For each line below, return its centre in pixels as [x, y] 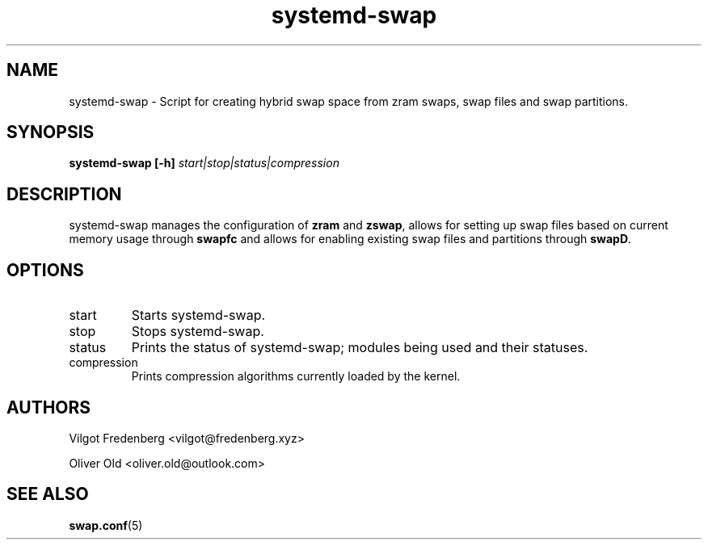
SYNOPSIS [51, 132]
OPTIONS [45, 270]
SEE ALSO [48, 494]
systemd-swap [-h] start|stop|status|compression [204, 163]
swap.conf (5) [106, 525]
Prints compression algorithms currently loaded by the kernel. [296, 376]
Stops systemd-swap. [198, 332]
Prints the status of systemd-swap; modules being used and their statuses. [360, 348]
